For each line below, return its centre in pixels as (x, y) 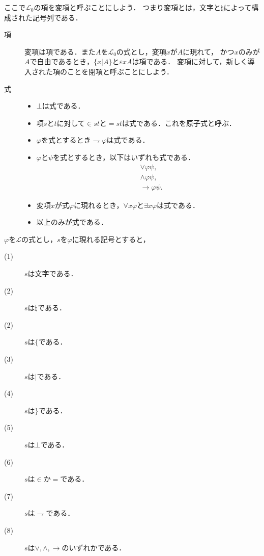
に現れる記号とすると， (111, 239)
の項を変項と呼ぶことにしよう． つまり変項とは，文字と (127, 7)
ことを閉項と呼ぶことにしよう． (120, 71)
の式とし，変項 (141, 51)
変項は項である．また (60, 51)
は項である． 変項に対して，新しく (190, 61)
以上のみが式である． (72, 222)
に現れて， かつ (209, 51)
